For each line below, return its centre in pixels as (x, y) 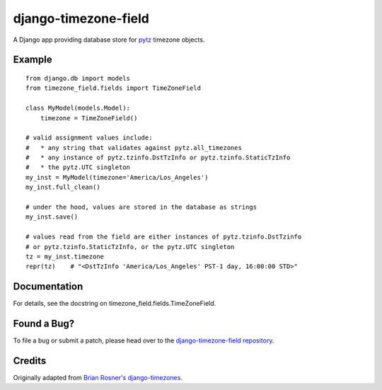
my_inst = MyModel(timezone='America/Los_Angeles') (117, 177)
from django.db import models (78, 78)
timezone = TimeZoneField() (89, 118)
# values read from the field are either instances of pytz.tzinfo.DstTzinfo (164, 237)
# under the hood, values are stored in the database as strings (141, 207)
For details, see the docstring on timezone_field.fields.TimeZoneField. (115, 304)
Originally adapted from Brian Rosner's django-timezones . (98, 378)
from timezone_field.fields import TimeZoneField (114, 88)
